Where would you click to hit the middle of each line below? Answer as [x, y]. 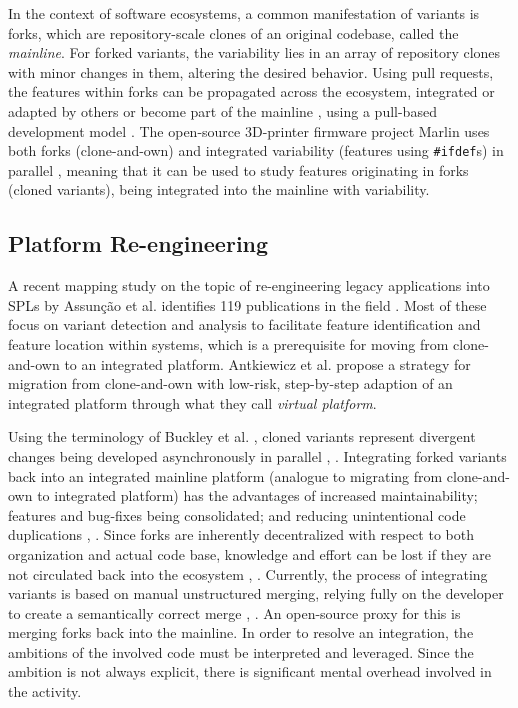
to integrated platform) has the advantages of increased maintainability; [257, 495]
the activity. [45, 691]
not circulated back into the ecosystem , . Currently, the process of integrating [248, 573]
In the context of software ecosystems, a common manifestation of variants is [244, 13]
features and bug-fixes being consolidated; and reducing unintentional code [237, 514]
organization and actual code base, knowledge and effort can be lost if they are [249, 553]
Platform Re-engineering [138, 243]
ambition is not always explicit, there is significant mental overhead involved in [250, 671]
